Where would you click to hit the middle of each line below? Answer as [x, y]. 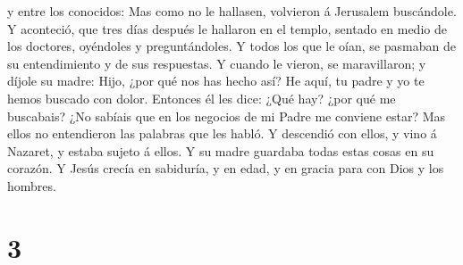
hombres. [32, 185]
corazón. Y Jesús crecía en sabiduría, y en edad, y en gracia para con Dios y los [226, 168]
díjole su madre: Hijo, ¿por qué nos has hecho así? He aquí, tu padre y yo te [216, 81]
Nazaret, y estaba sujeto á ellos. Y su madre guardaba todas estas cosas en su [221, 150]
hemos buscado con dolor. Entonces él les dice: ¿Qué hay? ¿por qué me [202, 98]
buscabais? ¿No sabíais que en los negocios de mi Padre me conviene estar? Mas [227, 116]
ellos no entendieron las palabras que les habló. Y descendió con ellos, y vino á [222, 133]
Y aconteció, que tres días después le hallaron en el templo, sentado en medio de [227, 28]
